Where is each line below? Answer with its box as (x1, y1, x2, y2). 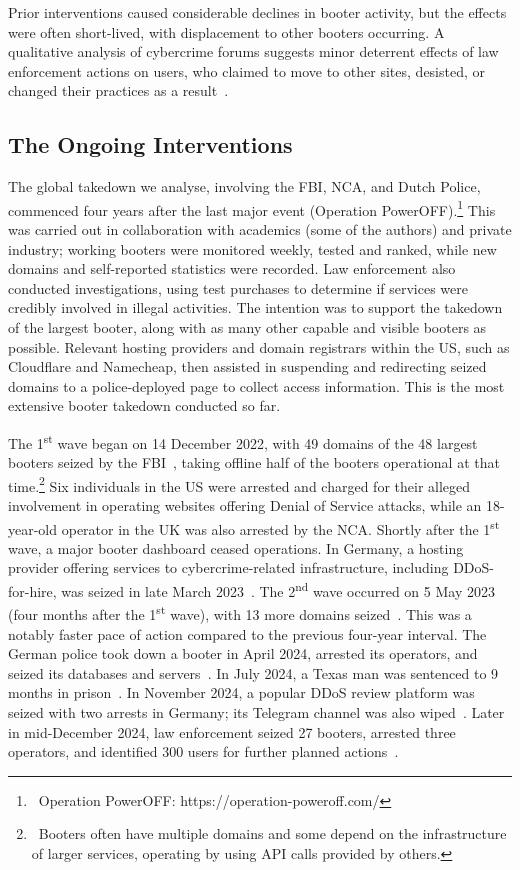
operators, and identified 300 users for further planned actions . (8, 741, 399, 762)
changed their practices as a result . (8, 80, 229, 101)
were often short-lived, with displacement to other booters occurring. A (8, 21, 445, 42)
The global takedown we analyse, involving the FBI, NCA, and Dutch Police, (8, 176, 481, 197)
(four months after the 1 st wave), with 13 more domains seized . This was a (8, 601, 472, 624)
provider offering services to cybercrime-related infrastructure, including (8, 557, 449, 578)
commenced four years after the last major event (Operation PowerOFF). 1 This (8, 196, 496, 220)
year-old (8, 518, 58, 539)
